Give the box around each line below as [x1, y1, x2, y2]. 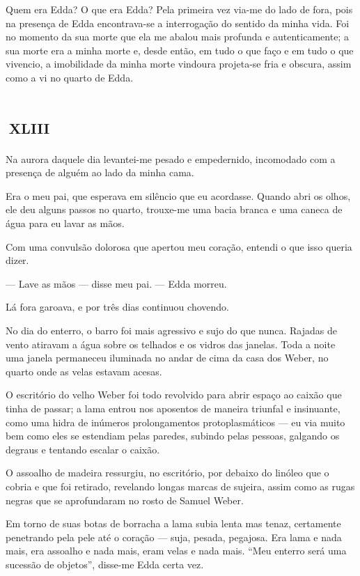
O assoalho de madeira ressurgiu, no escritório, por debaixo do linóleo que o [6, 465, 329, 480]
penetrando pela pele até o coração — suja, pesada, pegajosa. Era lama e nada [6, 529, 342, 544]
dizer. [6, 253, 29, 267]
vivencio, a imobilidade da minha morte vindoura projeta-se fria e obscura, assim [6, 56, 352, 71]
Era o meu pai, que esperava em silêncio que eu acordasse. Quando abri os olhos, [6, 188, 351, 203]
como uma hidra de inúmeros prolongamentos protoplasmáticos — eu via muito [6, 414, 345, 429]
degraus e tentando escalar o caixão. [6, 442, 160, 456]
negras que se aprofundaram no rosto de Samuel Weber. [6, 492, 244, 507]
